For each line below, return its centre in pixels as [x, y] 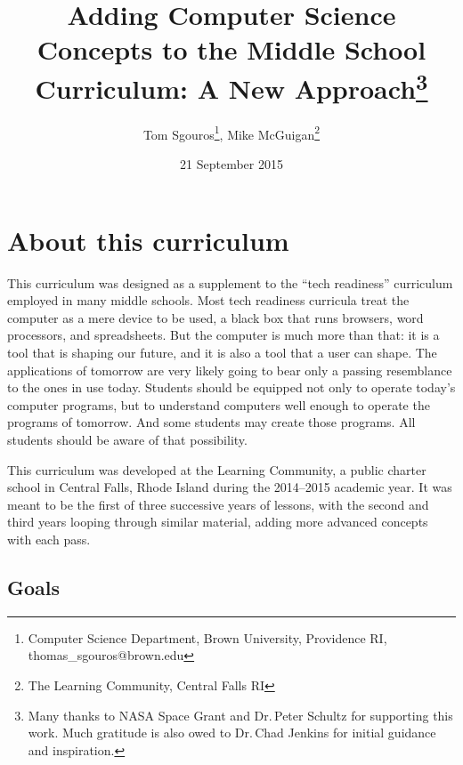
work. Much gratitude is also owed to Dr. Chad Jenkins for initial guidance [232, 733]
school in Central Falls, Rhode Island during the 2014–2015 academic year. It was [230, 487]
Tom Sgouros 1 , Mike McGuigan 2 [231, 133]
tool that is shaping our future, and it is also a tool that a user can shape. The [222, 352]
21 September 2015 [231, 164]
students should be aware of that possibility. [127, 439]
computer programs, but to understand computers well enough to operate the [219, 404]
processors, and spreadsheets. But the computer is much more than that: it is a [223, 335]
